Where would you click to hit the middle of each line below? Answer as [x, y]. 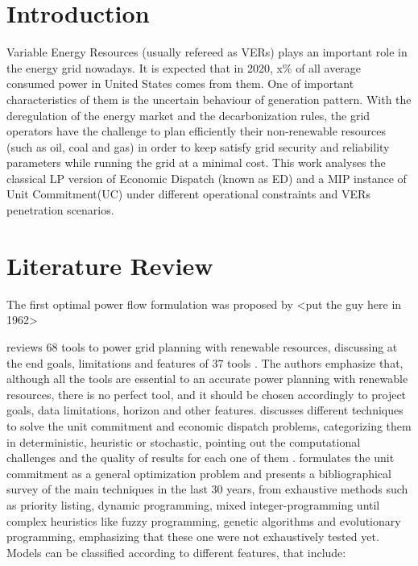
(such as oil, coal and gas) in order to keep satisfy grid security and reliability [198, 146]
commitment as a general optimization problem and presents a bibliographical [199, 473]
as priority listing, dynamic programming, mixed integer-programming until [193, 504]
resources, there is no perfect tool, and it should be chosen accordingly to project [207, 394]
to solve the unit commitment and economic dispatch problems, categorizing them [209, 425]
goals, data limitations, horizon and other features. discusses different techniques [205, 410]
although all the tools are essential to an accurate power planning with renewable [207, 379]
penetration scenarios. [60, 210]
